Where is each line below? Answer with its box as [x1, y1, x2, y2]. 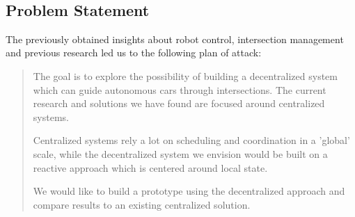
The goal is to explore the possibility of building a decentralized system [33, 68, 338, 83]
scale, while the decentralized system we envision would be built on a [33, 146, 328, 161]
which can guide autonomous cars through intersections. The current [33, 82, 326, 97]
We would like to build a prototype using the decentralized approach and [33, 184, 345, 198]
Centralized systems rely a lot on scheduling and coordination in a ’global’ [33, 133, 350, 147]
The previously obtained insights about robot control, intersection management [6, 31, 344, 46]
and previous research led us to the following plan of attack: [6, 45, 262, 60]
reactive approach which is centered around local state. [33, 160, 268, 175]
